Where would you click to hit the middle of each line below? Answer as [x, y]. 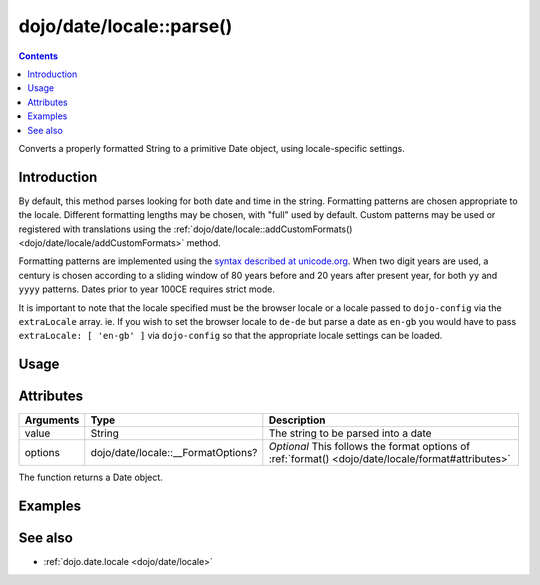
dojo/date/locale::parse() [125, 26]
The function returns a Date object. [91, 477]
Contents [38, 56]
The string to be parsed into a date [350, 433]
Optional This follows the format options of [369, 447]
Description [297, 420]
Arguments [52, 420]
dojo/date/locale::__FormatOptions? [174, 453]
